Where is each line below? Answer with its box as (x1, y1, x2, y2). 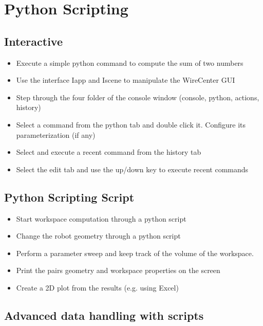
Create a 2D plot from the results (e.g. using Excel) (16, 282, 179, 293)
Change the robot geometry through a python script (16, 230, 181, 241)
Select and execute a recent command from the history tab (16, 147, 201, 157)
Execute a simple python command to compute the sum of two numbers (16, 57, 243, 68)
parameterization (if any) (16, 129, 96, 140)
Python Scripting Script (4, 189, 135, 205)
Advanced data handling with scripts (4, 307, 204, 323)
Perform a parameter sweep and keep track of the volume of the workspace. (16, 247, 254, 258)
